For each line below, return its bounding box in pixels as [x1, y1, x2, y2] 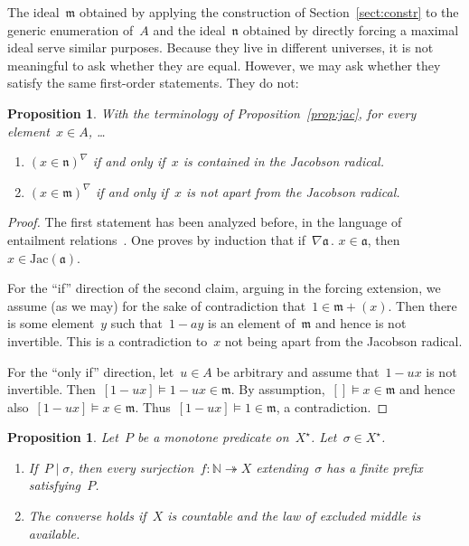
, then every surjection [70, 457, 194, 476]
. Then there [388, 296, 457, 315]
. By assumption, [230, 380, 325, 399]
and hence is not [314, 314, 407, 333]
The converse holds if [28, 506, 146, 525]
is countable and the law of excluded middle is [167, 506, 421, 525]
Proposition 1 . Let [7, 428, 118, 447]
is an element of [208, 314, 295, 333]
